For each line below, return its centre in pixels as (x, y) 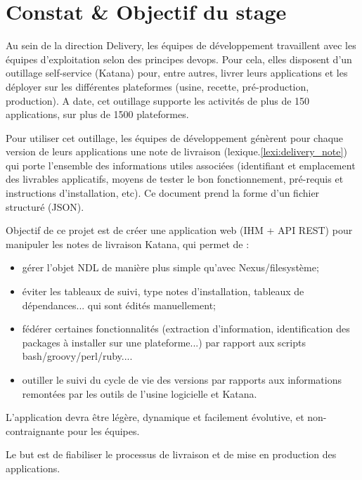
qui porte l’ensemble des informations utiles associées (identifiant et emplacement (181, 165)
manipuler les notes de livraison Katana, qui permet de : (128, 244)
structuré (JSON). (45, 206)
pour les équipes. (103, 430)
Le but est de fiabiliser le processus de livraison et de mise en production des (171, 454)
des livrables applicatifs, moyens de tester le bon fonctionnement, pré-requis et (175, 179)
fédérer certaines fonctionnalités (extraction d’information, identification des (186, 329)
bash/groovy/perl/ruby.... (77, 356)
